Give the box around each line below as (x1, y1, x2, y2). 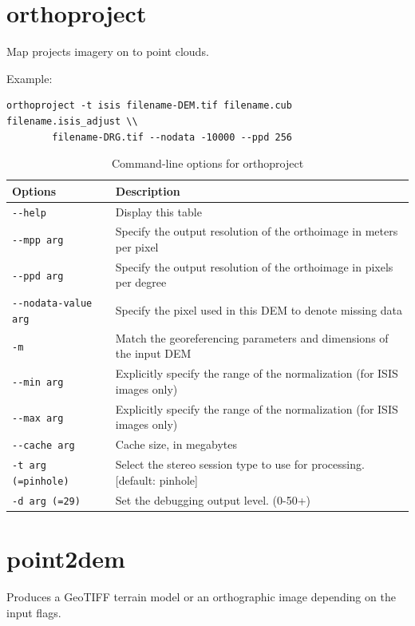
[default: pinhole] (115, 471, 198, 488)
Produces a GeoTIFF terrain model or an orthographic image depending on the (6, 588, 396, 604)
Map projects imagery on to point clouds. (6, 43, 209, 60)
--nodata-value (12, 298, 93, 310)
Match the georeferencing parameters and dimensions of (115, 329, 389, 346)
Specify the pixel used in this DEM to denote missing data (115, 302, 403, 319)
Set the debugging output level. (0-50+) (115, 491, 311, 508)
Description (115, 182, 180, 199)
